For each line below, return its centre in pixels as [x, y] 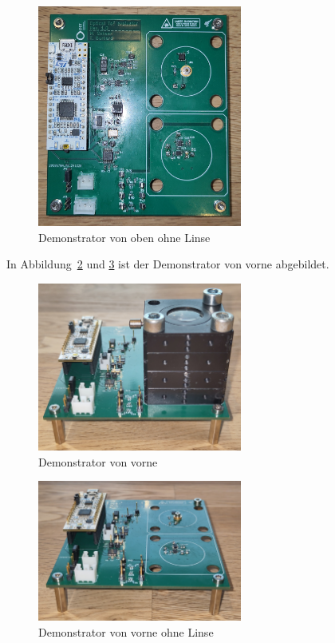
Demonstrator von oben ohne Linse [124, 237]
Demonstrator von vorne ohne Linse [126, 631]
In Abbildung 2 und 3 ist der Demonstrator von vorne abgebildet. [168, 264]
